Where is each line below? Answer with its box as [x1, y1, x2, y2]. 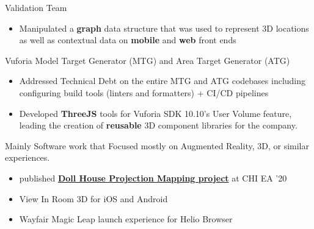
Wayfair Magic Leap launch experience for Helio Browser [19, 213, 233, 225]
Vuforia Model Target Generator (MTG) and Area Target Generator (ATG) [5, 54, 290, 66]
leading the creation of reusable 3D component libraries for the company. [19, 119, 298, 132]
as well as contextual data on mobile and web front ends [19, 33, 236, 46]
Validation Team [5, 1, 67, 13]
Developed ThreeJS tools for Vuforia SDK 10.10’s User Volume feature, [19, 107, 292, 119]
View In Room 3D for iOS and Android [19, 192, 168, 205]
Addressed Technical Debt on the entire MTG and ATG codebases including [19, 74, 306, 87]
